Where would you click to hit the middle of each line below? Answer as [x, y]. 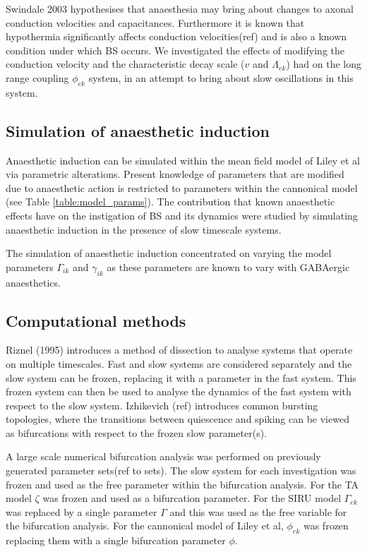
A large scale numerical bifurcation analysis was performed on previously [163, 456]
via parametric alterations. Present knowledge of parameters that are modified [175, 174]
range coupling [37, 77]
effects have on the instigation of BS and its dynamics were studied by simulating [182, 215]
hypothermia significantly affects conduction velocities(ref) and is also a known [176, 36]
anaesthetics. [33, 282]
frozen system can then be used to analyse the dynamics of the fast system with [179, 391]
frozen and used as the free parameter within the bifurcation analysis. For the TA [182, 484]
